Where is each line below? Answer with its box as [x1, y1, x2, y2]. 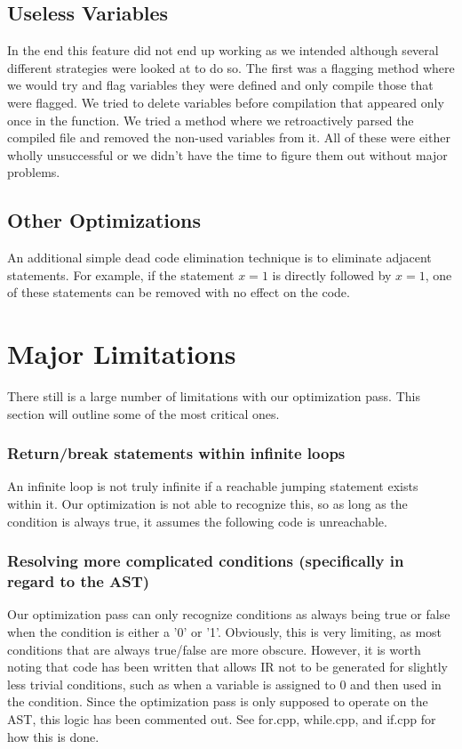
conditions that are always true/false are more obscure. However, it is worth [7, 640, 421, 658]
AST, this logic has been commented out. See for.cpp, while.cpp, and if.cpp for [7, 709, 436, 728]
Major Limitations [7, 335, 236, 372]
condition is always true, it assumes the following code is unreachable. [7, 511, 387, 530]
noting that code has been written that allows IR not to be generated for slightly [7, 657, 448, 676]
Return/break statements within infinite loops [7, 442, 346, 464]
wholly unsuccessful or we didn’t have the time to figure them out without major [7, 145, 448, 164]
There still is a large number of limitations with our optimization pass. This [7, 387, 420, 406]
